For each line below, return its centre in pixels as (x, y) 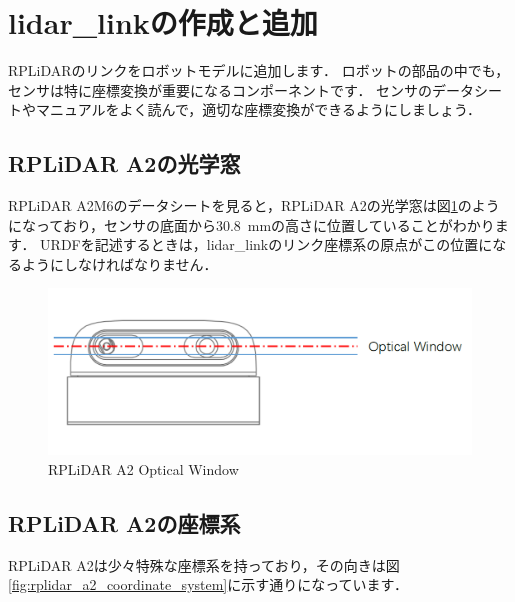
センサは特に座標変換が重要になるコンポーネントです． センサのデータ (241, 89)
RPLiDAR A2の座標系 (124, 522)
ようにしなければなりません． (119, 263)
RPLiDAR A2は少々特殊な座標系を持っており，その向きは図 (204, 564)
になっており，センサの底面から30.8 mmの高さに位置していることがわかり (251, 224)
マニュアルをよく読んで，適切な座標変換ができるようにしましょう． (258, 109)
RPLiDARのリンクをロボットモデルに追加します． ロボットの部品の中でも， (259, 70)
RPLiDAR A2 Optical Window (143, 468)
